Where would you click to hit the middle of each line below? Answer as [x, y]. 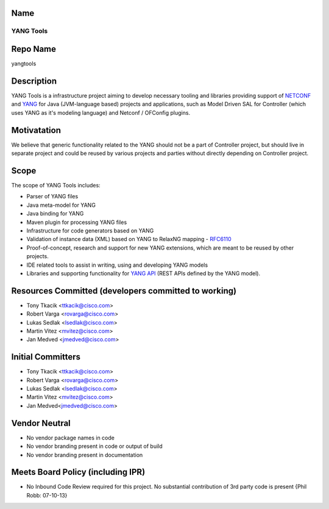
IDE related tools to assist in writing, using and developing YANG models [117, 265]
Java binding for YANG [55, 214]
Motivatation [36, 130]
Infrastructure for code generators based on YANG [90, 230]
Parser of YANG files [52, 197]
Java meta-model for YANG [61, 205]
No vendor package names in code [71, 438]
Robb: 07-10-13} [47, 495]
